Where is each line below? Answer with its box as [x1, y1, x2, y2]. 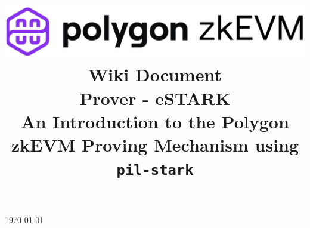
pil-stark [116, 162, 194, 179]
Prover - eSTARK [79, 85, 231, 110]
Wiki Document [88, 62, 222, 87]
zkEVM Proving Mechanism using [11, 133, 299, 157]
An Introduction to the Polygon [21, 109, 289, 133]
